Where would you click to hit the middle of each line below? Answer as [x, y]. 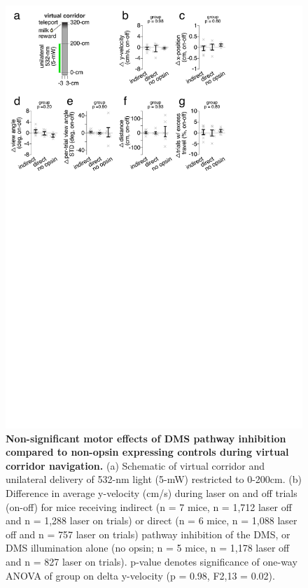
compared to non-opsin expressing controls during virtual [147, 452]
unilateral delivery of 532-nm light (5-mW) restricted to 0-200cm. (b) [154, 479]
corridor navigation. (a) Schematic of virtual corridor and [135, 465]
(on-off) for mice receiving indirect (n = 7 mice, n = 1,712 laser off [149, 506]
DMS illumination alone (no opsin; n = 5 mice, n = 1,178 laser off [148, 548]
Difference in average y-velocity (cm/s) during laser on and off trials [152, 493]
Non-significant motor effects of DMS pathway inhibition [146, 438]
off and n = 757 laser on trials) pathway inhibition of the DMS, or [148, 534]
